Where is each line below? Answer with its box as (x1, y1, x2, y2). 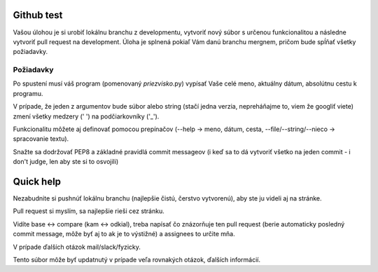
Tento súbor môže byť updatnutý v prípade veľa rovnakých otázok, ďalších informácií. (13, 256, 261, 264)
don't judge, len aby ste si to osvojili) (13, 158, 119, 166)
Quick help (13, 175, 62, 187)
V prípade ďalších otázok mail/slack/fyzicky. (13, 243, 141, 251)
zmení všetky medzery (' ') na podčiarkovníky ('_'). (13, 112, 160, 121)
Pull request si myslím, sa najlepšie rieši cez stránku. (13, 207, 164, 215)
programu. (13, 89, 43, 97)
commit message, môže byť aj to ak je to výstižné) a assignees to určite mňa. (13, 230, 235, 238)
